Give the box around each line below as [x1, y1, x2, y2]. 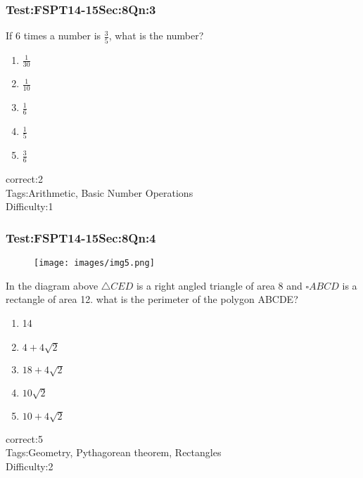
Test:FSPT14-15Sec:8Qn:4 [6, 228, 156, 246]
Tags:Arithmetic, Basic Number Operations [6, 185, 193, 200]
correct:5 [6, 431, 43, 446]
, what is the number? [108, 28, 204, 43]
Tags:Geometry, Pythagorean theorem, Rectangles [6, 445, 222, 460]
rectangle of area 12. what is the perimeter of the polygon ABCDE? [6, 292, 298, 306]
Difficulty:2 [6, 458, 53, 473]
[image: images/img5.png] [34, 258, 155, 269]
